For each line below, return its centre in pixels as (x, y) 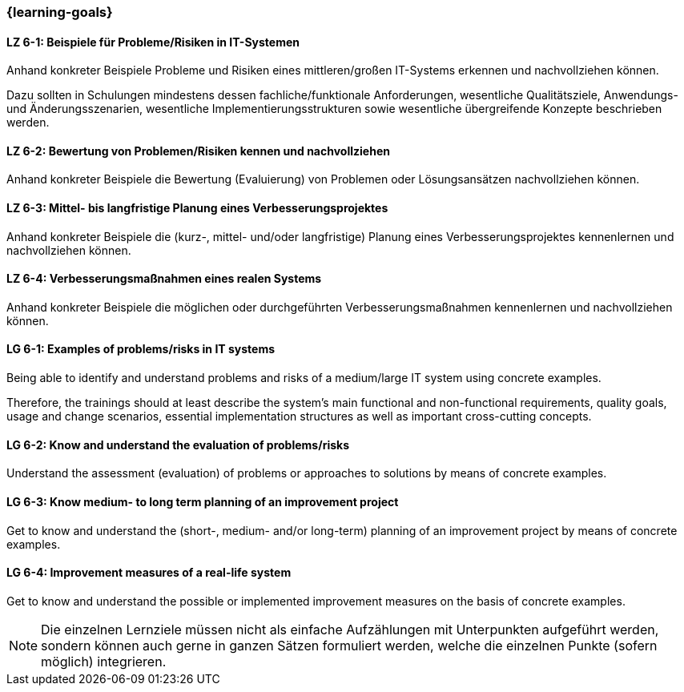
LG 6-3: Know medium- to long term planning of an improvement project (203, 501)
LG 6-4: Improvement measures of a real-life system (149, 573)
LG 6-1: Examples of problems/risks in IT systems (141, 349)
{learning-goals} (60, 12)
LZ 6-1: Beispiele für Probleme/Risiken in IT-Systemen (153, 42)
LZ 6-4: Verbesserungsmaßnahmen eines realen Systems (164, 279)
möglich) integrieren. (104, 661)
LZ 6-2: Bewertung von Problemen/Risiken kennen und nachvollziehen (198, 151)
